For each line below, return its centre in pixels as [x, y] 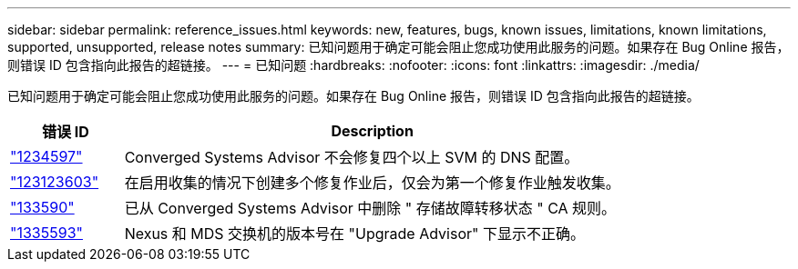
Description [372, 131]
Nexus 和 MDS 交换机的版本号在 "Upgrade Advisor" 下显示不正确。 [354, 234]
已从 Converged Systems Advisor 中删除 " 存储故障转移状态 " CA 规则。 [370, 208]
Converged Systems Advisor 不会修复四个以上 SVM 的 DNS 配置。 [352, 157]
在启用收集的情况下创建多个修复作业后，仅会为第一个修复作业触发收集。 [372, 183]
